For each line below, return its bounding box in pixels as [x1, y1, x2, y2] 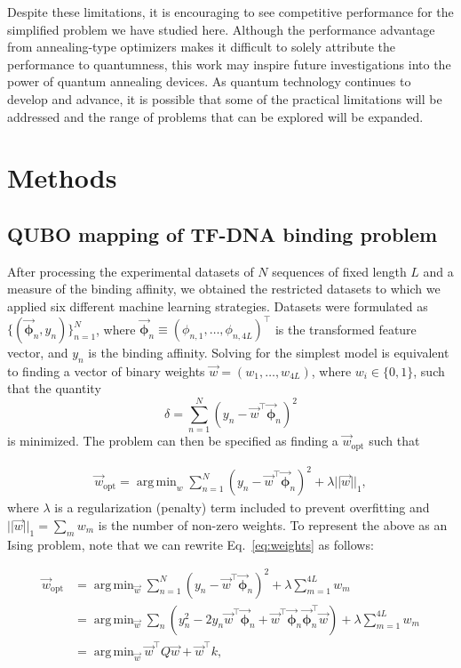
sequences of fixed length [272, 262, 407, 280]
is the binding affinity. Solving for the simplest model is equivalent [88, 343, 449, 362]
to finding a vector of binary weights [7, 361, 205, 380]
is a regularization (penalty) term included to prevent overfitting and [54, 498, 430, 517]
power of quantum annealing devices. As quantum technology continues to [7, 72, 411, 91]
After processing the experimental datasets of [7, 262, 254, 280]
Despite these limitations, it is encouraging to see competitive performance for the [7, 3, 454, 20]
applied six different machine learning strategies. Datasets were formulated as [7, 296, 428, 315]
